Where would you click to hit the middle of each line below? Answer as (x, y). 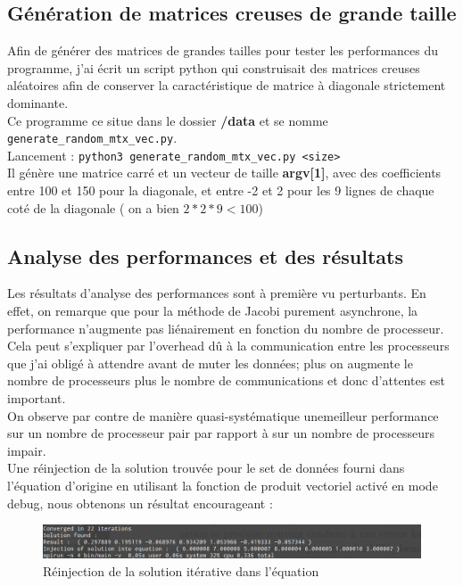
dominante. (38, 102)
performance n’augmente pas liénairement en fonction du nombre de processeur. (226, 328)
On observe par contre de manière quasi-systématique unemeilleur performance (223, 415)
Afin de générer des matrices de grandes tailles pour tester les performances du (223, 50)
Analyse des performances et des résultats (206, 256)
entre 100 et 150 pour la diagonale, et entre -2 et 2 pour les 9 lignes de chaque (221, 190)
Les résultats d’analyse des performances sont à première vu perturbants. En (217, 293)
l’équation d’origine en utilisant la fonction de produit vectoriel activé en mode (223, 485)
